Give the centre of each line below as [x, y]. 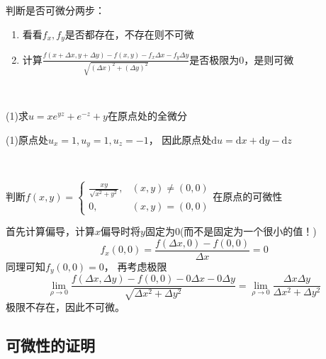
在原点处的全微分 [147, 115]
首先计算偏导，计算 [50, 231]
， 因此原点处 [180, 139]
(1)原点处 [27, 139]
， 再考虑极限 [135, 266]
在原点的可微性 [248, 196]
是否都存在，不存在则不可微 [129, 34]
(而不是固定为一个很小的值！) [248, 231]
